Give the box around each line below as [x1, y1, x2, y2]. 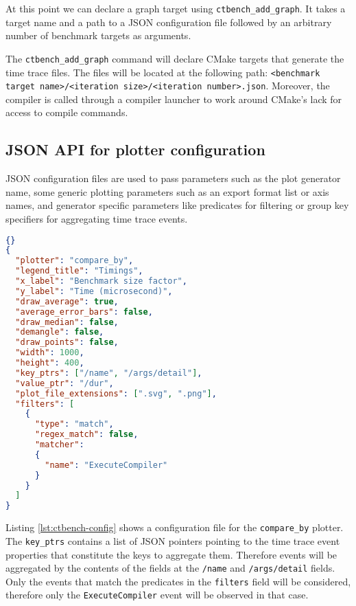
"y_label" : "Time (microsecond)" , [15, 286, 173, 296]
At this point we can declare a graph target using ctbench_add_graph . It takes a [5, 1, 346, 15]
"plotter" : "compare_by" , [15, 256, 134, 266]
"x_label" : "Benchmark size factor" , [15, 276, 187, 287]
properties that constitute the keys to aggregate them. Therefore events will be [5, 547, 337, 561]
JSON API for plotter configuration [5, 139, 265, 160]
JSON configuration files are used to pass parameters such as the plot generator [5, 171, 341, 186]
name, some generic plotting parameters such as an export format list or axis [5, 184, 329, 199]
